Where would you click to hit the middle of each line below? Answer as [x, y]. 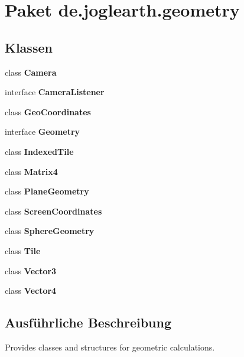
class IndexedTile [39, 151]
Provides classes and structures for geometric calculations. [110, 347]
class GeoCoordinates [48, 111]
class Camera [31, 72]
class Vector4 [31, 291]
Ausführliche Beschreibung [88, 322]
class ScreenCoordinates [53, 211]
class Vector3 [31, 270]
